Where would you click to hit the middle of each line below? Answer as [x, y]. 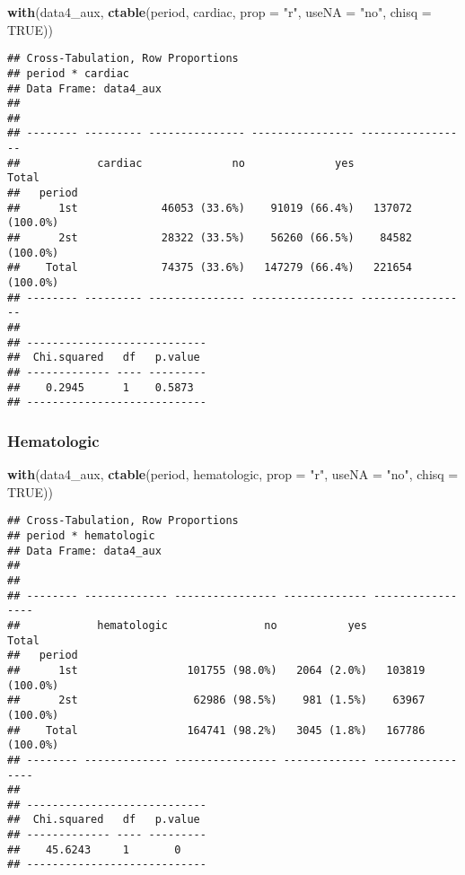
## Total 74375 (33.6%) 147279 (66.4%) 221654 [210, 268]
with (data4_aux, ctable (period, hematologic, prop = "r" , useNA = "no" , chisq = [233, 474]
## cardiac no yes [181, 163]
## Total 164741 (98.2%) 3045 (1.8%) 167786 [216, 730]
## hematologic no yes [187, 625]
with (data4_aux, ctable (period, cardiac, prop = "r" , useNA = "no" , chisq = [219, 12]
